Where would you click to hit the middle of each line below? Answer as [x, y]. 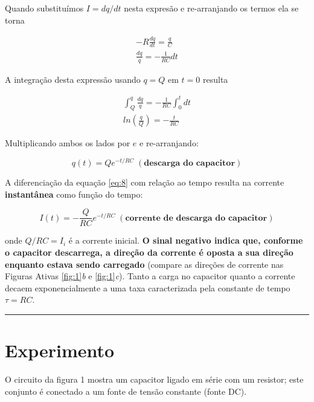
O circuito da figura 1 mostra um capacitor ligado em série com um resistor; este [154, 379]
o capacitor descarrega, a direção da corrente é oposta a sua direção [149, 252]
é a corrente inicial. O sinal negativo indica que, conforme [186, 240]
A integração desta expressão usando [73, 79]
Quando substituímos [44, 8]
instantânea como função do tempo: [74, 194]
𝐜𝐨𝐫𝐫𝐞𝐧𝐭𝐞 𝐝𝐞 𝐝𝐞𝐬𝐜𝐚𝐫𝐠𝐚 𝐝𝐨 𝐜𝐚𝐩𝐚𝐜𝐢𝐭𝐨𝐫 [196, 218]
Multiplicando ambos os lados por [68, 143]
